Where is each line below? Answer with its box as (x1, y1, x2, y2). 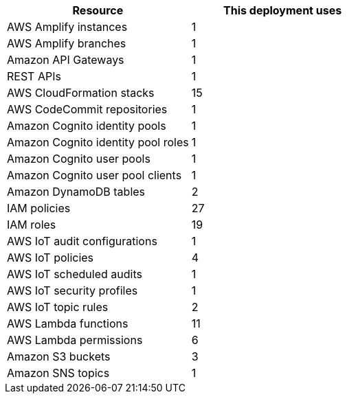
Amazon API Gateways (7, 53, 124, 67)
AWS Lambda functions (7, 317, 128, 330)
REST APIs (7, 69, 61, 83)
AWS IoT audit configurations (7, 234, 157, 248)
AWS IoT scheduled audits (7, 267, 142, 281)
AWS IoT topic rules (7, 300, 109, 314)
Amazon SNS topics (7, 366, 110, 380)
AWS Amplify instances (7, 20, 128, 34)
